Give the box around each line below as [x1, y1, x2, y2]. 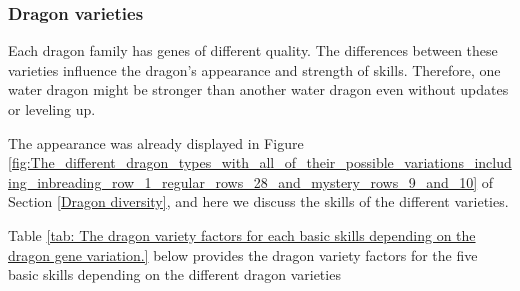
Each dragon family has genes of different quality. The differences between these [8, 40, 498, 61]
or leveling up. [8, 99, 96, 119]
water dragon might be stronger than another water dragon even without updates [8, 79, 509, 100]
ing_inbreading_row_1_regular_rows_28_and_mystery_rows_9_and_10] [8, 171, 478, 192]
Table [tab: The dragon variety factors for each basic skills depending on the [8, 224, 476, 245]
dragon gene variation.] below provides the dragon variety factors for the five [8, 244, 478, 265]
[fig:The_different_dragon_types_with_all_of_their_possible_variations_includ [8, 152, 512, 173]
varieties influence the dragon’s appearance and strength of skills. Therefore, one [8, 59, 501, 80]
